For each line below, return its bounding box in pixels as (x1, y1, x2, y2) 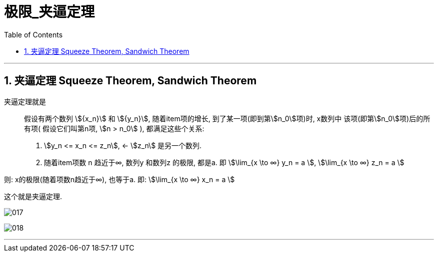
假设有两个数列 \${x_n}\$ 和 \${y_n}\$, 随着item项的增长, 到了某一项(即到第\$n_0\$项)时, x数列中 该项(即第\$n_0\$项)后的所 (24, 114, 430, 123)
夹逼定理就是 (4, 97, 46, 106)
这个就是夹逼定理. (4, 192, 62, 201)
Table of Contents (4, 30, 63, 39)
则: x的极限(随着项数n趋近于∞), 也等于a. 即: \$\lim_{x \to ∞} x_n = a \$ (4, 175, 235, 184)
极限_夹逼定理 (4, 3, 95, 20)
